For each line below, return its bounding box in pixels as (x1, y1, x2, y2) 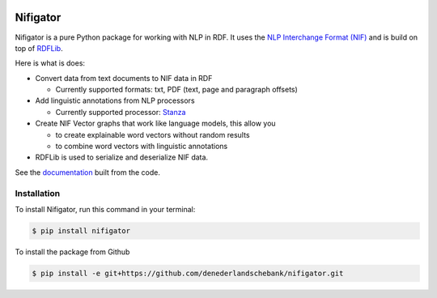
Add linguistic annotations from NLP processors (35, 96, 195, 105)
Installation (15, 187, 61, 198)
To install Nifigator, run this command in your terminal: (15, 204, 196, 214)
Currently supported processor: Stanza (55, 107, 186, 117)
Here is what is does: (15, 58, 85, 68)
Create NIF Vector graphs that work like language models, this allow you (35, 118, 276, 129)
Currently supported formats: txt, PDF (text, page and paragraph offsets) (55, 85, 299, 95)
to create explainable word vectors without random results (55, 130, 250, 139)
